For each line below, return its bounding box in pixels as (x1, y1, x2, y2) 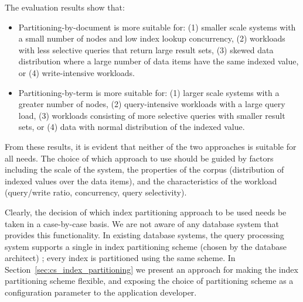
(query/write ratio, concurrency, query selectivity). (5, 186, 187, 198)
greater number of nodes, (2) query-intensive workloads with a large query (18, 98, 285, 110)
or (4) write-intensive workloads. (18, 66, 135, 78)
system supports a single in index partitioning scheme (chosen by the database (5, 240, 287, 252)
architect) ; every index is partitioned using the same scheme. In (5, 252, 236, 264)
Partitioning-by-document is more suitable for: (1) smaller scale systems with (18, 20, 296, 33)
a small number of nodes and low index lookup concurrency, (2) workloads (18, 32, 285, 44)
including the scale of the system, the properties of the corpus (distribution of (5, 163, 284, 176)
